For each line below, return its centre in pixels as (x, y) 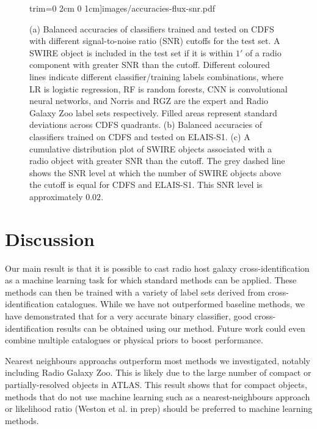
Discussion (50, 238)
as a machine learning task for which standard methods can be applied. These (151, 280)
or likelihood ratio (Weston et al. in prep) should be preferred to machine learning (159, 408)
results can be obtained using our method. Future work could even (181, 328)
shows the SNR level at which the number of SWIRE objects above (155, 172)
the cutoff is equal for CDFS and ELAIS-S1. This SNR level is (146, 185)
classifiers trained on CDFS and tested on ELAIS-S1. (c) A (140, 136)
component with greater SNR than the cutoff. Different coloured (150, 65)
